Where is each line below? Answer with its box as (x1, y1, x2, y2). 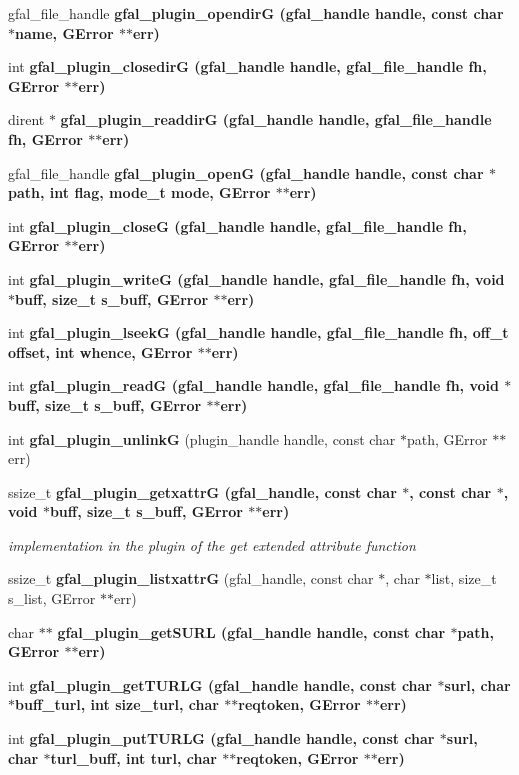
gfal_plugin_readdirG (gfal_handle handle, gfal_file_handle (60, 109, 492, 130)
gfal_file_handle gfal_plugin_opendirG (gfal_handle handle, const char (8, 3, 504, 23)
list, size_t (431, 568, 497, 589)
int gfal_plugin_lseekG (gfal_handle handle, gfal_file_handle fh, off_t (8, 322, 509, 343)
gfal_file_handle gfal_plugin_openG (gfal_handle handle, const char (8, 162, 484, 183)
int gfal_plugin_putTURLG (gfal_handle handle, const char (8, 728, 435, 749)
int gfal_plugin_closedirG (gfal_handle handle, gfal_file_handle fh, (8, 56, 487, 77)
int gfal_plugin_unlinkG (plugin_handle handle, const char (8, 428, 396, 449)
